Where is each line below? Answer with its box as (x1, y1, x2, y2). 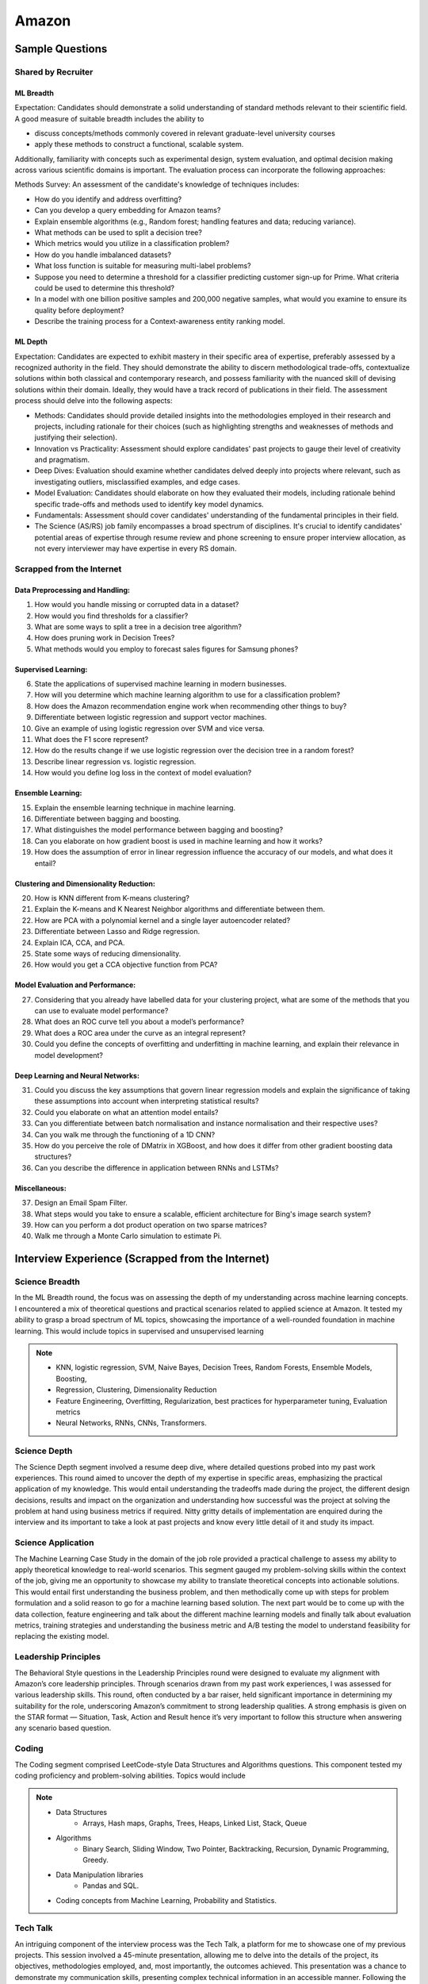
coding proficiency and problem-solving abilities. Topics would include (14, 1771, 246, 1780)
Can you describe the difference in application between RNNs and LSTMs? (34, 1163, 279, 1172)
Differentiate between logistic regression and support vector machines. (34, 713, 267, 722)
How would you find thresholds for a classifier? (34, 611, 189, 621)
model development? (34, 1050, 103, 1059)
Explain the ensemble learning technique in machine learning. (34, 802, 236, 813)
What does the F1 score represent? (34, 735, 149, 744)
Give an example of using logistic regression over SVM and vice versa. (34, 723, 266, 733)
